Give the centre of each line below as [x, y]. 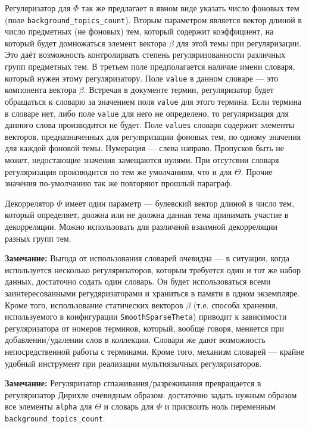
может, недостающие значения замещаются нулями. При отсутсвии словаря [142, 160]
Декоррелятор [29, 203]
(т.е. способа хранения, [235, 304]
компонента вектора [41, 90]
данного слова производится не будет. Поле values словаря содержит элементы [150, 125]
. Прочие [257, 171]
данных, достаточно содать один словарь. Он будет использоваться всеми [138, 281]
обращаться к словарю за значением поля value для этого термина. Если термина [153, 101]
